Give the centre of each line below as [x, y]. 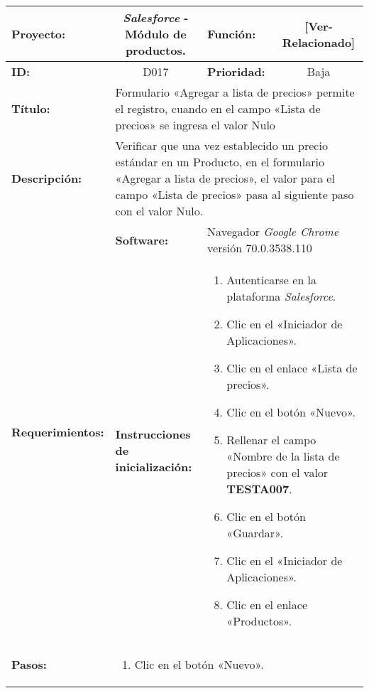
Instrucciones [153, 434]
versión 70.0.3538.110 [260, 248]
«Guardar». [255, 533]
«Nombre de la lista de [283, 456]
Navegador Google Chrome [273, 231]
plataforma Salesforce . [281, 296]
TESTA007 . [259, 489]
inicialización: [154, 467]
